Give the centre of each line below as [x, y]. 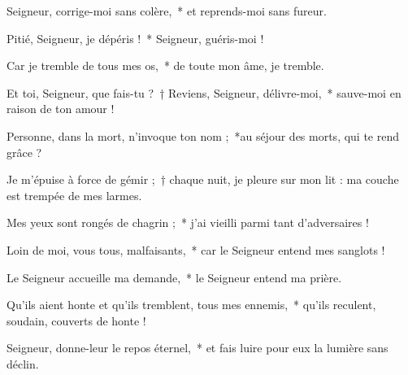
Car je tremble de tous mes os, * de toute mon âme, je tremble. [165, 65]
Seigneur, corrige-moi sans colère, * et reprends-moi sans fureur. [167, 11]
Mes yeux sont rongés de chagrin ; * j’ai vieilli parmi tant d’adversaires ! [188, 222]
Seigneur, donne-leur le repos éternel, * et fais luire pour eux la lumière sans [197, 348]
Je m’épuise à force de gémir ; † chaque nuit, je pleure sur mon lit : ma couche [203, 179]
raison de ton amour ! [61, 109]
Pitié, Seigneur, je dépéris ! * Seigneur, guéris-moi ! [135, 38]
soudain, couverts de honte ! [76, 320]
